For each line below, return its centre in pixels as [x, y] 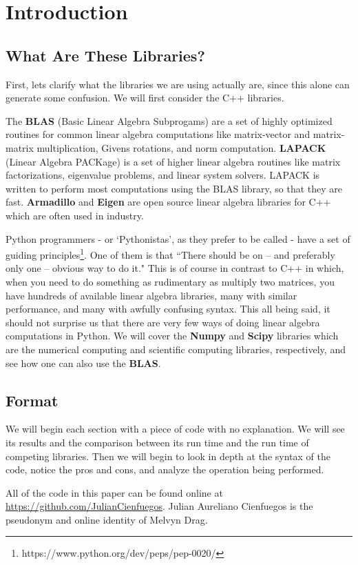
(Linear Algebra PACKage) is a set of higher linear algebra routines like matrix [173, 161]
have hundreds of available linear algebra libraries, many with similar [151, 295]
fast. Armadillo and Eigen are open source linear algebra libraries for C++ [168, 202]
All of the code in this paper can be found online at [114, 492]
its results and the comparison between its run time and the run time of [157, 442]
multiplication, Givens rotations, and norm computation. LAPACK [181, 147]
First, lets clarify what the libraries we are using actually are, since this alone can [178, 84]
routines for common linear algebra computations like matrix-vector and [158, 134]
